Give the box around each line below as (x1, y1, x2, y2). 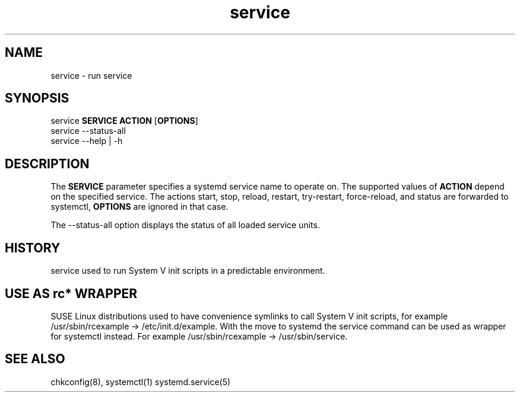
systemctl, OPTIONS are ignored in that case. (50, 201, 229, 212)
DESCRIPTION (5, 156, 90, 171)
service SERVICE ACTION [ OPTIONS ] (50, 116, 198, 126)
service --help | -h (50, 136, 123, 146)
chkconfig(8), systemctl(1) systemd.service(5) (50, 376, 231, 387)
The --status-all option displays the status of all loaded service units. (50, 220, 320, 230)
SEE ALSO (5, 351, 65, 367)
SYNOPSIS (5, 91, 69, 106)
